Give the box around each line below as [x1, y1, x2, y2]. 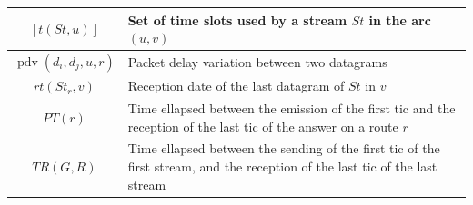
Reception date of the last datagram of [127, 76, 345, 95]
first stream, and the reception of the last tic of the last [127, 157, 438, 176]
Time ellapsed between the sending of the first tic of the [127, 139, 440, 158]
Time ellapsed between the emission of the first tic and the [127, 99, 456, 118]
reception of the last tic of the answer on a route [127, 116, 398, 135]
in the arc [368, 10, 431, 29]
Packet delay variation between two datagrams [127, 53, 387, 72]
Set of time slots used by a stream [127, 10, 347, 29]
